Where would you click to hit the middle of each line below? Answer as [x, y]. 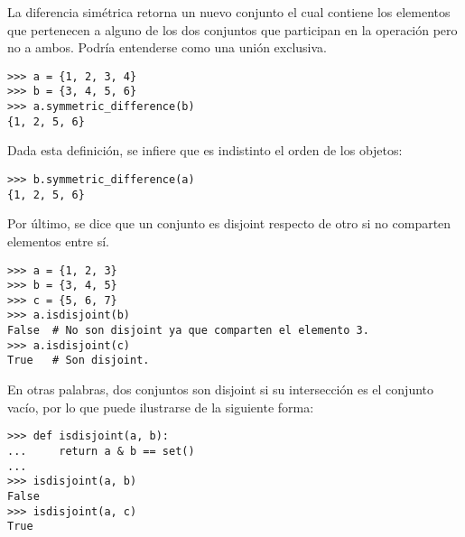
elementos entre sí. [58, 241]
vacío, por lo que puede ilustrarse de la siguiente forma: [161, 407]
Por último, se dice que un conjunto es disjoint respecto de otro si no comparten [229, 223]
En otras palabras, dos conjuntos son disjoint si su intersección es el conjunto [221, 389]
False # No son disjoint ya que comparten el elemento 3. [188, 331]
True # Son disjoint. [79, 361]
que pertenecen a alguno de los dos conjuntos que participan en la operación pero [232, 29]
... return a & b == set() [101, 451]
